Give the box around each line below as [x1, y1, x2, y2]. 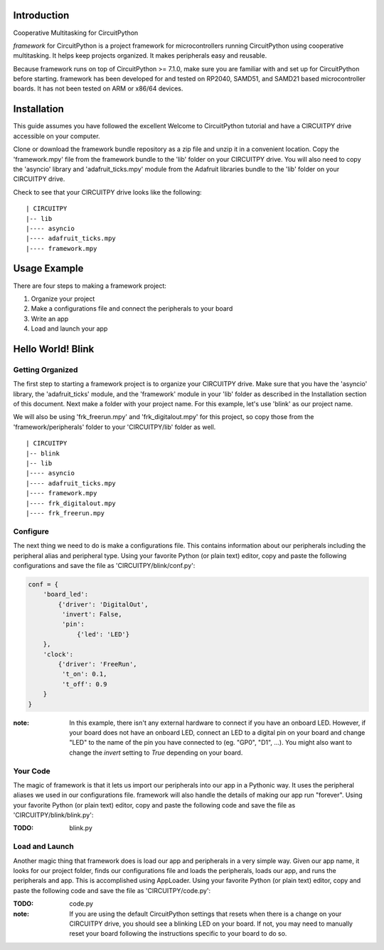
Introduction [13, 9, 70, 21]
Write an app [31, 314, 69, 323]
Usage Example [13, 262, 84, 274]
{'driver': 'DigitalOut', [58, 600, 149, 609]
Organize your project [31, 294, 95, 303]
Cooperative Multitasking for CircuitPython [13, 29, 139, 37]
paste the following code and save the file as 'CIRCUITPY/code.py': [13, 886, 211, 894]
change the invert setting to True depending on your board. [69, 748, 243, 757]
